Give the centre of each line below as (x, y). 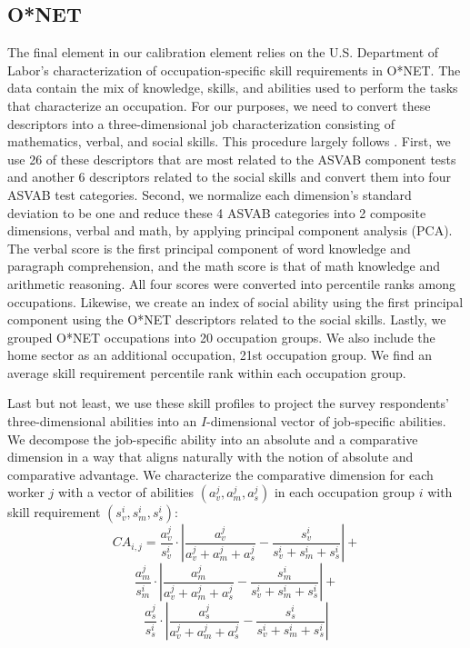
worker (26, 492)
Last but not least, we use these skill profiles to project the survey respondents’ (228, 403)
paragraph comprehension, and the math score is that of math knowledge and (224, 266)
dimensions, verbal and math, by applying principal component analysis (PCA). (230, 230)
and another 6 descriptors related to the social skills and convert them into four (229, 177)
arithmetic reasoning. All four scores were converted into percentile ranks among (231, 283)
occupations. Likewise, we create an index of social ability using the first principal (235, 301)
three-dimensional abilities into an (102, 421)
